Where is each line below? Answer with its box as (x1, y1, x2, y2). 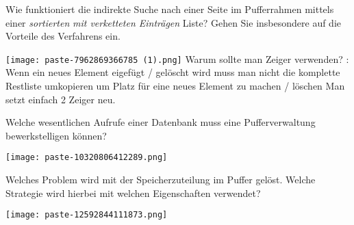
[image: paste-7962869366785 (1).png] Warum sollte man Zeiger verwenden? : (5, 51, 349, 66)
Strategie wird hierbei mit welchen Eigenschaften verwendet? (5, 185, 261, 200)
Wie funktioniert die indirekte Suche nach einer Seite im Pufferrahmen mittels (5, 2, 334, 16)
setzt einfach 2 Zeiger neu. (5, 92, 116, 106)
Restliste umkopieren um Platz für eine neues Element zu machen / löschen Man (5, 79, 345, 93)
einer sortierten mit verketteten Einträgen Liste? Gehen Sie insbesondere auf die (5, 15, 342, 29)
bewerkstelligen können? (5, 128, 107, 142)
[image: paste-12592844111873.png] (5, 210, 168, 220)
